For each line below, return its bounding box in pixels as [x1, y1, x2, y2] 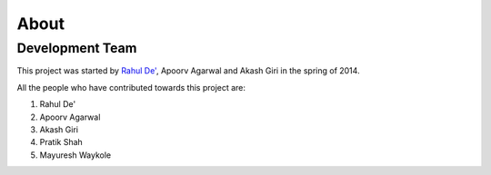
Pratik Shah [39, 137, 84, 148]
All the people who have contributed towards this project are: [16, 82, 245, 92]
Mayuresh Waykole [39, 150, 112, 160]
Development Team [16, 40, 137, 56]
